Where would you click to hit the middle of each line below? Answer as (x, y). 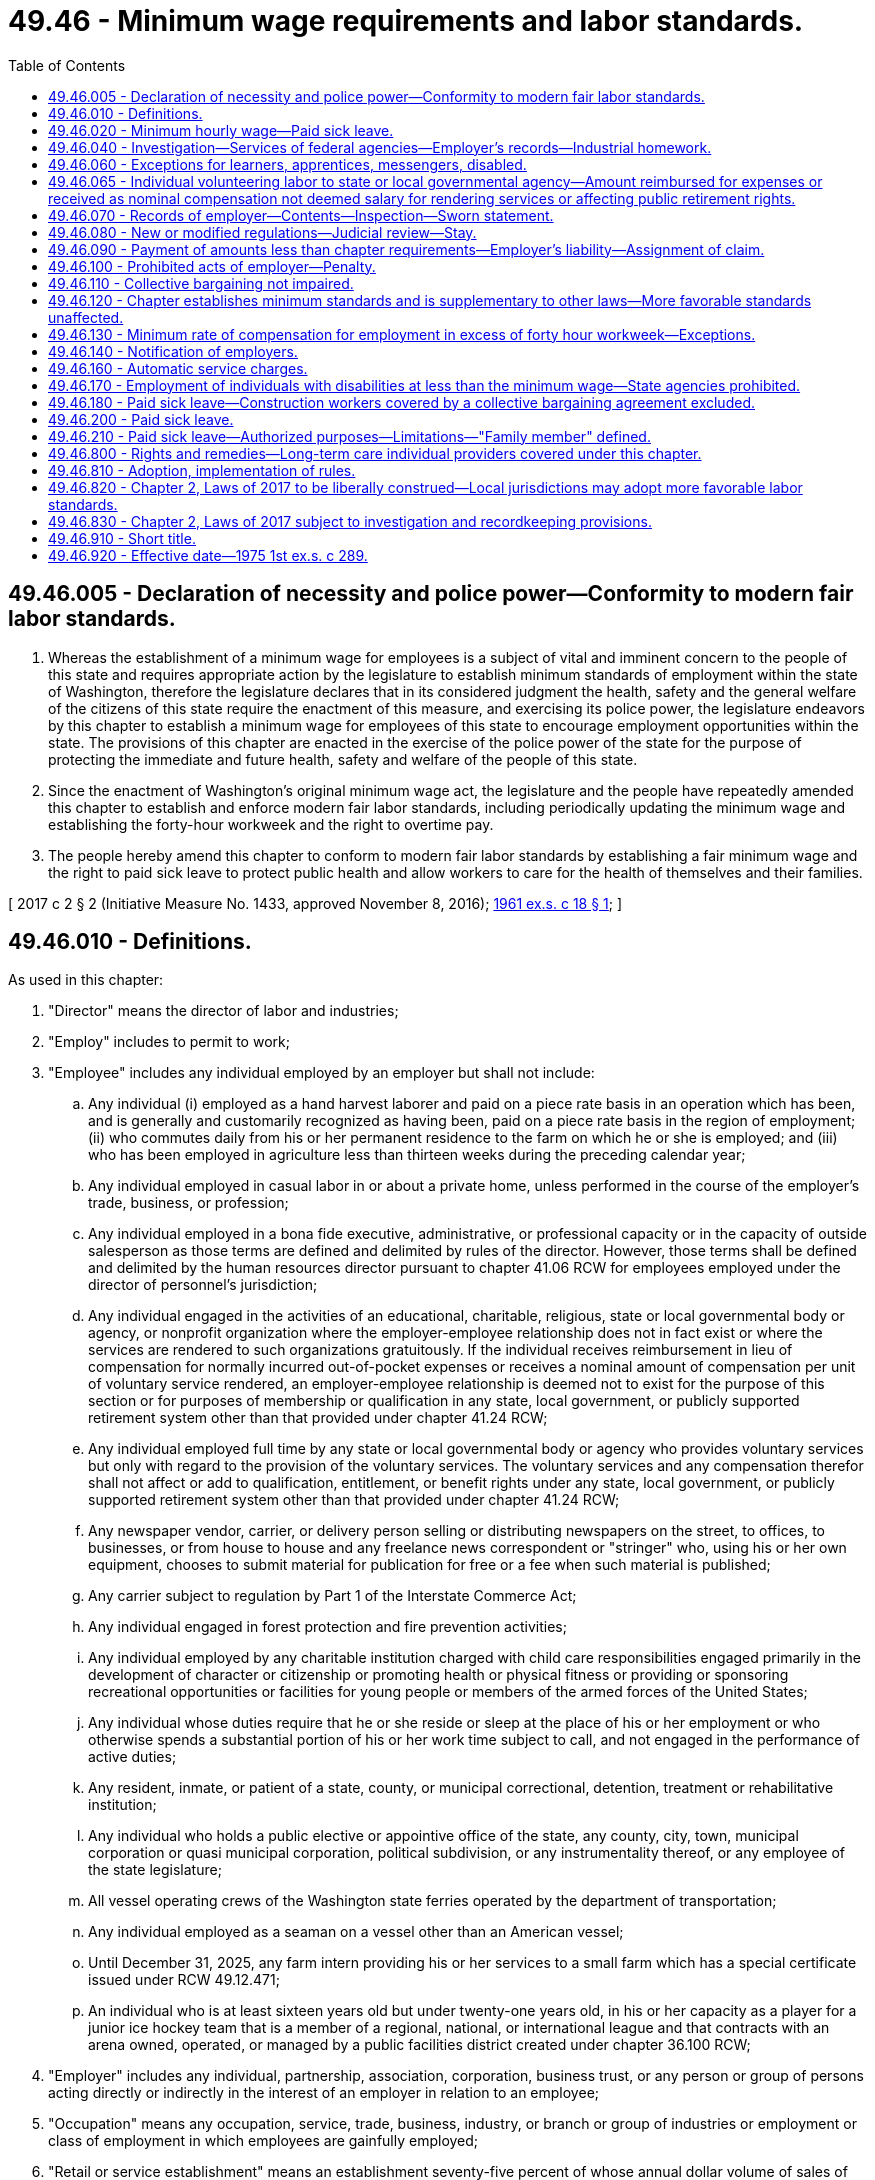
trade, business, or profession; (188, 1203)
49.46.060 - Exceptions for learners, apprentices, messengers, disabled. (287, 164)
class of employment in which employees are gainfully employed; (263, 2141)
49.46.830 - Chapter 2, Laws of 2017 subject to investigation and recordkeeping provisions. (350, 521)
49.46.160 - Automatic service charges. (178, 368)
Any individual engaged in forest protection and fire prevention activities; (327, 1627)
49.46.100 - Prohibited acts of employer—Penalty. (212, 266)
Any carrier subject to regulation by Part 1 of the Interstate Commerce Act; (332, 1596)
